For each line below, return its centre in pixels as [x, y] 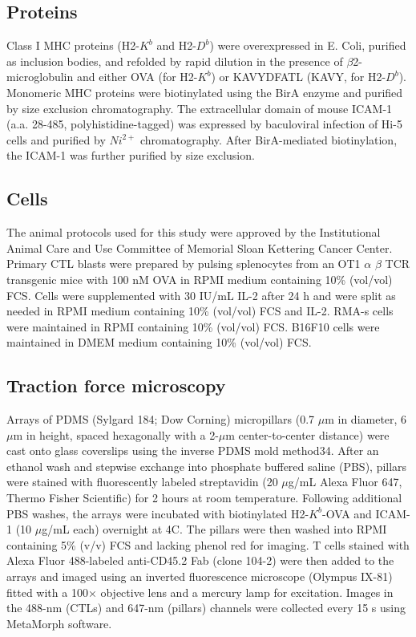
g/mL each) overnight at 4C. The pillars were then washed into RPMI [214, 529]
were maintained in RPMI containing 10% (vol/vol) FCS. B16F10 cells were [193, 326]
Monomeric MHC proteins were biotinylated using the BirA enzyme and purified [205, 92]
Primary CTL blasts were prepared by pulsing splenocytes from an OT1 [184, 264]
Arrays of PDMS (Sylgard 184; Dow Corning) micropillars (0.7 [161, 419]
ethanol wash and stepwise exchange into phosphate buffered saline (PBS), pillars [207, 466]
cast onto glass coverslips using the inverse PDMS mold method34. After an [193, 450]
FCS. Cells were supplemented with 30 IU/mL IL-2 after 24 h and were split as [201, 295]
